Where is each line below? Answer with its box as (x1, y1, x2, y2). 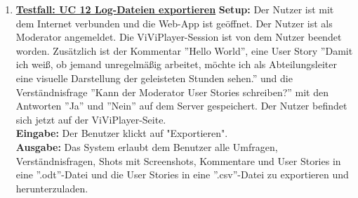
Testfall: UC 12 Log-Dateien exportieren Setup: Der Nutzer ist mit (15, 2, 334, 16)
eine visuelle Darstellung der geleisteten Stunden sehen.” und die (15, 70, 293, 85)
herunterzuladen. (15, 180, 88, 195)
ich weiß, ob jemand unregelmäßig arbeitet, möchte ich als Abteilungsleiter (15, 57, 337, 72)
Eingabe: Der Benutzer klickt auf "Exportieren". (15, 126, 228, 140)
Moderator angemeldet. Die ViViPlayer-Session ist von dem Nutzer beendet (15, 29, 342, 44)
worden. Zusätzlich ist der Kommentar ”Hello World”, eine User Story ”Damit (15, 43, 353, 58)
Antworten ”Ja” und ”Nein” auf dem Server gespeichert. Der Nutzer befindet (15, 98, 347, 113)
